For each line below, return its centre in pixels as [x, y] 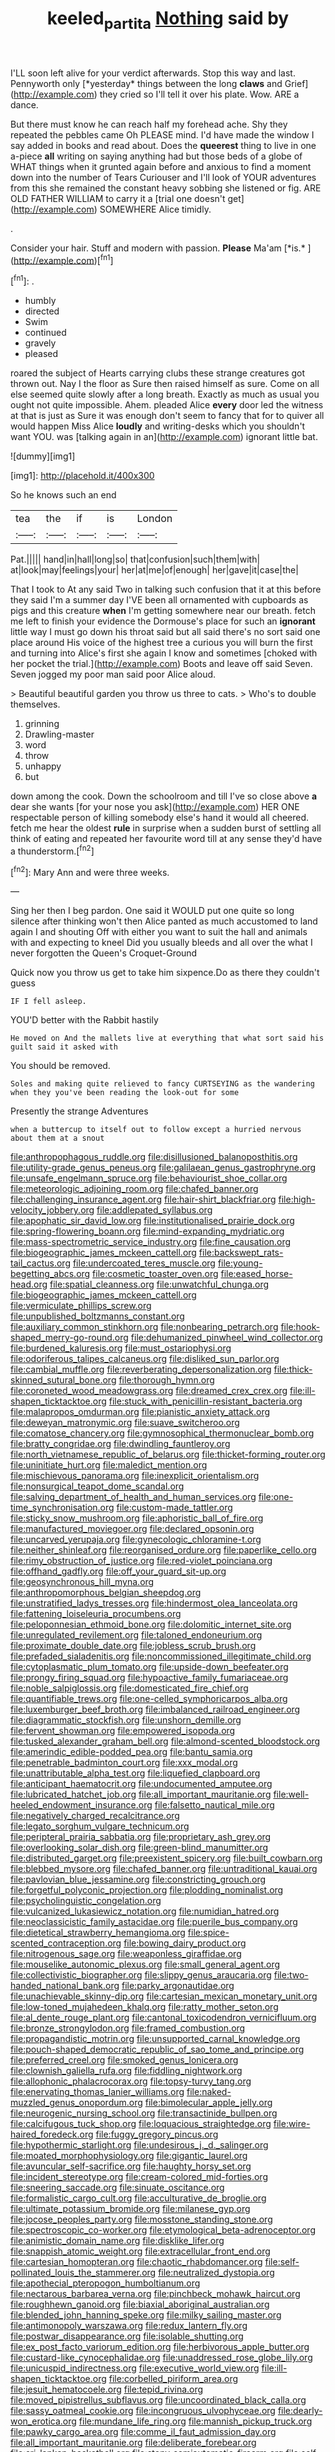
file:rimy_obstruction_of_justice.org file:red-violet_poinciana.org [141, 1561]
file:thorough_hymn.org [166, 1380]
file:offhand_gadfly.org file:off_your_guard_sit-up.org [118, 1571]
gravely [40, 343]
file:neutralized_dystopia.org [216, 2273]
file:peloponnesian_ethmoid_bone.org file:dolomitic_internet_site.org [151, 1624]
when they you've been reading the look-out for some [125, 1093]
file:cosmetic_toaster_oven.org [155, 1274]
